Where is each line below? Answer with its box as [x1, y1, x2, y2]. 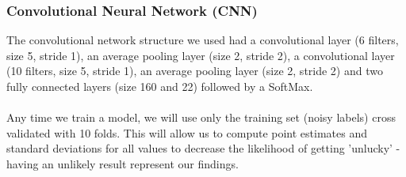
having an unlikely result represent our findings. [6, 155, 239, 171]
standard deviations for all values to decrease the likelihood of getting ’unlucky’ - [6, 140, 400, 156]
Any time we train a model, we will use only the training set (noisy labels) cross [6, 109, 396, 126]
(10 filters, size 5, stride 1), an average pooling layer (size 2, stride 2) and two [6, 62, 383, 79]
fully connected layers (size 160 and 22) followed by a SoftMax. [6, 78, 313, 94]
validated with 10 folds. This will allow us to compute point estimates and [6, 124, 367, 141]
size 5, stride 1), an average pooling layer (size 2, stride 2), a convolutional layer [6, 47, 395, 63]
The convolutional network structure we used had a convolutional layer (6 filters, [6, 32, 399, 48]
